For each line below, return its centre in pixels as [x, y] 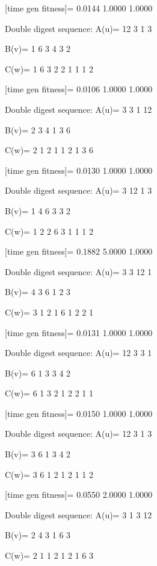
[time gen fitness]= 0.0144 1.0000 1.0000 [79, 8]
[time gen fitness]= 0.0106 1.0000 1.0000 [79, 89]
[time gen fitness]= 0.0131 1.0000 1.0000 [79, 332]
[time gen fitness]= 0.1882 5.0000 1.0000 [79, 251]
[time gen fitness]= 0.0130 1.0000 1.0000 [79, 170]
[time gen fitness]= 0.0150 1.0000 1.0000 [79, 413]
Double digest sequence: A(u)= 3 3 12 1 [78, 271]
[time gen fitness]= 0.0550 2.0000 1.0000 [79, 494]
